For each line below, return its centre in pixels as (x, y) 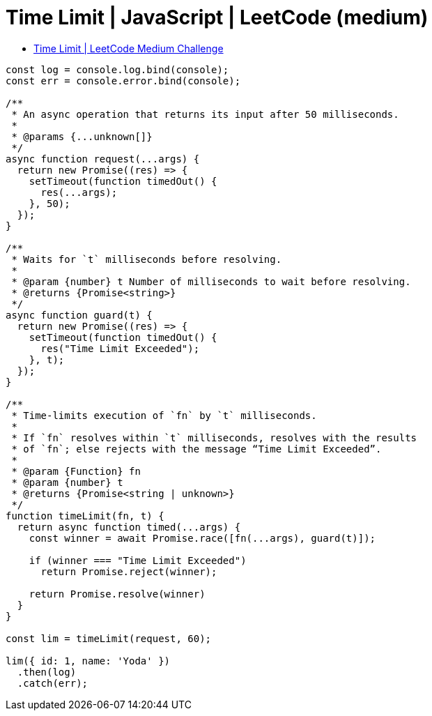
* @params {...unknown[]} (82, 136)
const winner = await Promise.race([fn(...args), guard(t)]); (202, 538)
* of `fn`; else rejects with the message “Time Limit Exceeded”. (196, 449)
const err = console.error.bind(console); (123, 81)
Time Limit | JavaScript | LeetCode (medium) (217, 17)
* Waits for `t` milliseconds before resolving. (147, 259)
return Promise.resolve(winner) (117, 594)
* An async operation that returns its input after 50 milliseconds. (205, 114)
